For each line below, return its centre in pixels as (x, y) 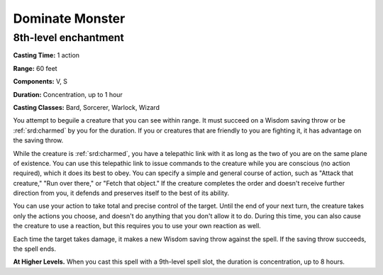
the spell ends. (35, 249)
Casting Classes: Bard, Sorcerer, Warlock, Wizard (86, 107)
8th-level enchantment (68, 38)
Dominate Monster (69, 18)
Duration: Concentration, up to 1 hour (68, 94)
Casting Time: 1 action (46, 55)
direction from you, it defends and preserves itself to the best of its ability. (121, 193)
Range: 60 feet (35, 68)
